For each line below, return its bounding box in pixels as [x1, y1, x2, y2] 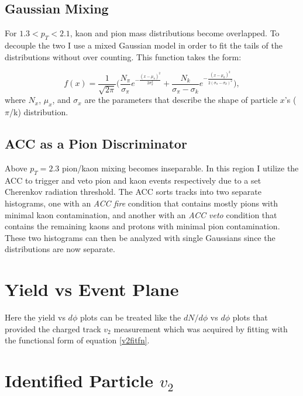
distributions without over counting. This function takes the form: [5, 50, 242, 63]
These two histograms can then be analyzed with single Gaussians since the [5, 231, 276, 243]
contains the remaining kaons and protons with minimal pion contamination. [5, 220, 280, 232]
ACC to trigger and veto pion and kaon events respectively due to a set [5, 174, 261, 186]
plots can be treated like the [80, 311, 181, 323]
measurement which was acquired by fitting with [113, 322, 288, 335]
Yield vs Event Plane [5, 277, 179, 301]
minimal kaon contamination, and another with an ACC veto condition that [5, 208, 277, 221]
